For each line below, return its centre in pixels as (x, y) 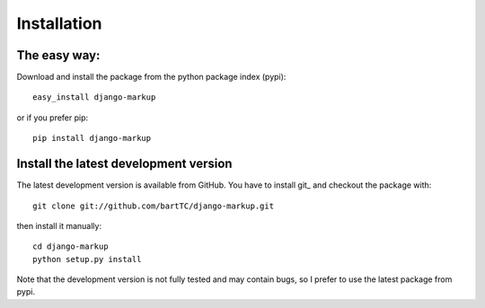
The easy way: (58, 55)
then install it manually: (59, 225)
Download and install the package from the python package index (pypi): (151, 77)
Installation (59, 23)
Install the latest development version (124, 164)
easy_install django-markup (94, 97)
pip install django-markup (92, 138)
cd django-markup (71, 246)
